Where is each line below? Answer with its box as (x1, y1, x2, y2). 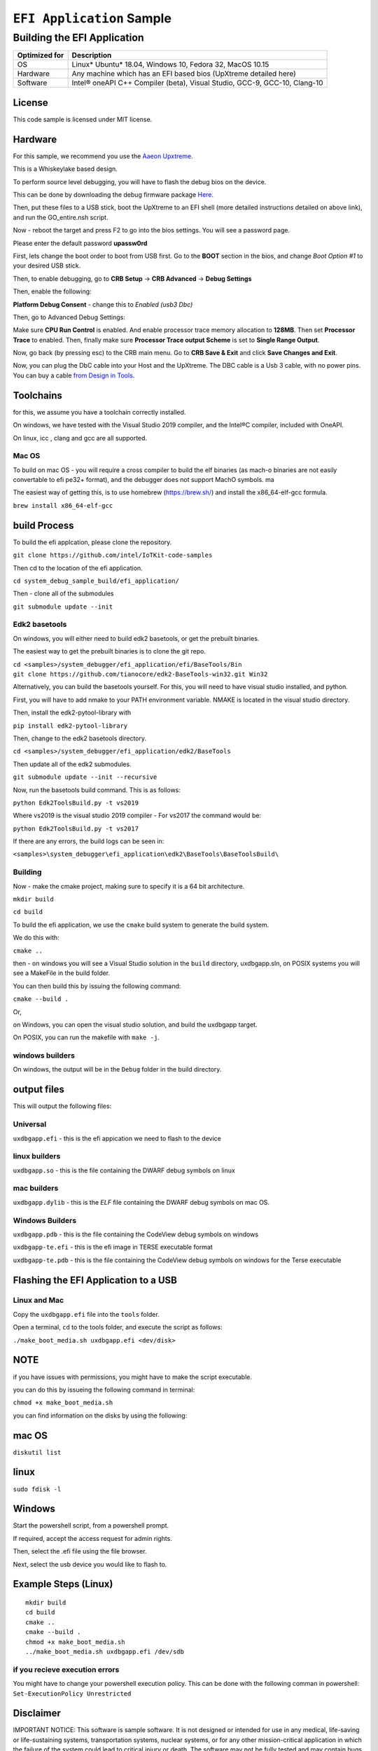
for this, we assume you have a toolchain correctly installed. (13, 408, 186, 416)
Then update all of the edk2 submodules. (13, 760, 132, 768)
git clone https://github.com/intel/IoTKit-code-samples (13, 551, 213, 560)
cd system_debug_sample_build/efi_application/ (13, 576, 180, 585)
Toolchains (13, 389, 62, 401)
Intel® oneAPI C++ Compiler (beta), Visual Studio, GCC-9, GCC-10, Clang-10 (71, 78, 323, 88)
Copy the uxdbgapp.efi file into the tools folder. (13, 1310, 160, 1318)
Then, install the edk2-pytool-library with (13, 708, 132, 717)
